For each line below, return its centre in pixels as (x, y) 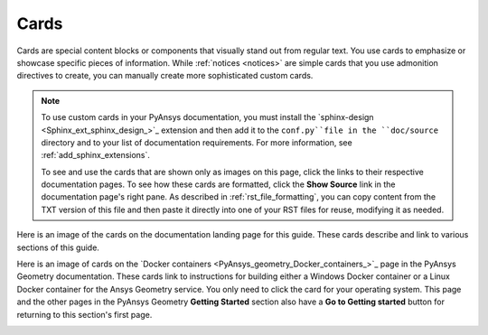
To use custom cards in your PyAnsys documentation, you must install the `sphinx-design (207, 117)
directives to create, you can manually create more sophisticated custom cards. (165, 76)
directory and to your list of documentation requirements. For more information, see (197, 142)
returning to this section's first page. (84, 314)
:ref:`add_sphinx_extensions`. (96, 155)
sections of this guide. (58, 247)
